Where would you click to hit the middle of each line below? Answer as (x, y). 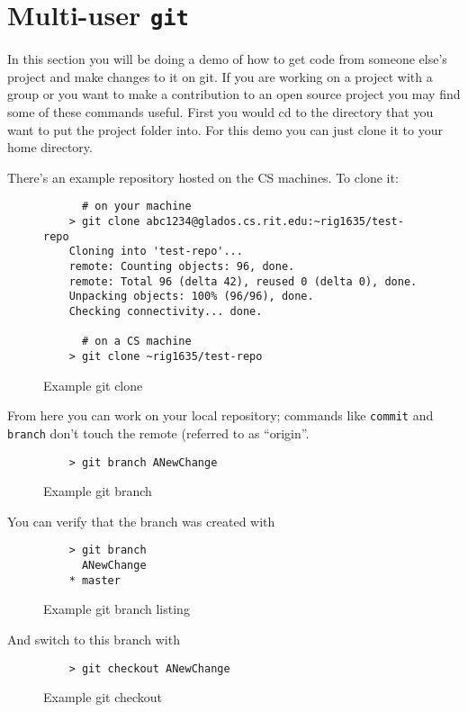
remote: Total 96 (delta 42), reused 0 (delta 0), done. (243, 281)
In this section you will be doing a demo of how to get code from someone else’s (227, 59)
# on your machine (136, 207)
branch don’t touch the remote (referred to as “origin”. (158, 433)
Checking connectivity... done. (166, 311)
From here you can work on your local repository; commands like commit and (220, 415)
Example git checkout (103, 697)
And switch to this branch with (94, 639)
